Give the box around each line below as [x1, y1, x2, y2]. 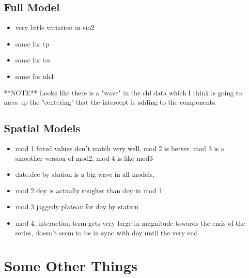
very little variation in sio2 [15, 22, 94, 32]
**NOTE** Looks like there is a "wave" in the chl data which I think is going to [4, 87, 242, 97]
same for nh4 [15, 71, 54, 81]
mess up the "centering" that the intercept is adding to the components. [4, 97, 217, 107]
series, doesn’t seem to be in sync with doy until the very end [15, 227, 198, 237]
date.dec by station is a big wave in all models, [15, 169, 155, 179]
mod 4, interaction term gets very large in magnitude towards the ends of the [15, 217, 245, 228]
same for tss [15, 55, 51, 65]
